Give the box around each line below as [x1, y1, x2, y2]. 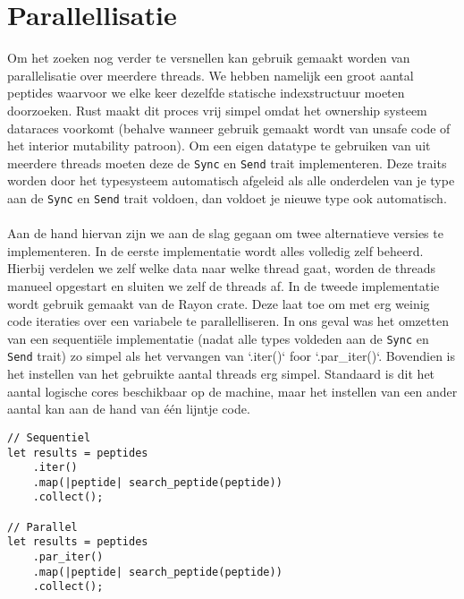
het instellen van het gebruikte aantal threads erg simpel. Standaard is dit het [7, 364, 435, 383]
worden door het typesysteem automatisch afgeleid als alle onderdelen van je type [7, 171, 455, 190]
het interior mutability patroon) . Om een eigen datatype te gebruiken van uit [7, 136, 431, 155]
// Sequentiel [7, 431, 91, 444]
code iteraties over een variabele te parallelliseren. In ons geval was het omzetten [7, 312, 449, 330]
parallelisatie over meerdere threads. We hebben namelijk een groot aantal [7, 65, 414, 84]
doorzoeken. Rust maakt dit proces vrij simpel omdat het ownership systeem [7, 100, 427, 119]
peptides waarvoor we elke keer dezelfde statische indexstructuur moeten [7, 83, 405, 102]
